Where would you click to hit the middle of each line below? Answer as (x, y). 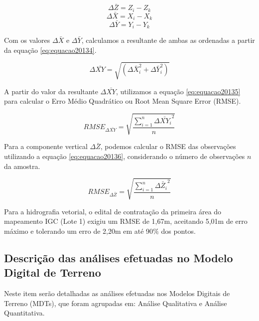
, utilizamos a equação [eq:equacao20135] (178, 91)
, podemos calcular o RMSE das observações (168, 146)
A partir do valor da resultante (51, 91)
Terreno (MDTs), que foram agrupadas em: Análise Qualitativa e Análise (116, 303)
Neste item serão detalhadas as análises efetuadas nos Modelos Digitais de (117, 293)
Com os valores (27, 40)
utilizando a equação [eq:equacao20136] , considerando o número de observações (125, 156)
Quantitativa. (24, 313)
